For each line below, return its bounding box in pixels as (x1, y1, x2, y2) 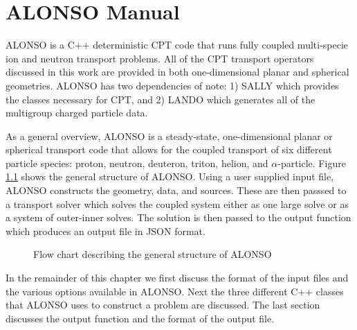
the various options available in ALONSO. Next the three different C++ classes (6, 284, 344, 298)
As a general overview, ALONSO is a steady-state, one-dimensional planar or (6, 128, 333, 143)
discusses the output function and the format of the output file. (6, 311, 275, 325)
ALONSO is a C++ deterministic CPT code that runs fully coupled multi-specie (6, 37, 349, 52)
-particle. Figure (277, 155, 346, 170)
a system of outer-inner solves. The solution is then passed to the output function (6, 210, 351, 225)
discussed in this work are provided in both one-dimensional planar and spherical (6, 64, 349, 79)
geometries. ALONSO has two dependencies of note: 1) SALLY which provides (6, 78, 339, 92)
